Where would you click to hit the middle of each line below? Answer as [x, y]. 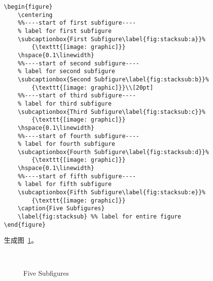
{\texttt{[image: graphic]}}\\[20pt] [92, 87]
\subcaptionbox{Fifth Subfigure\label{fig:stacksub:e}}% [112, 193]
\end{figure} [25, 225]
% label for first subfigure [65, 31]
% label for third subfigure [65, 103]
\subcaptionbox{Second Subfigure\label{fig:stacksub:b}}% [113, 79]
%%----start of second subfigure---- [79, 63]
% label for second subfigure [66, 71]
